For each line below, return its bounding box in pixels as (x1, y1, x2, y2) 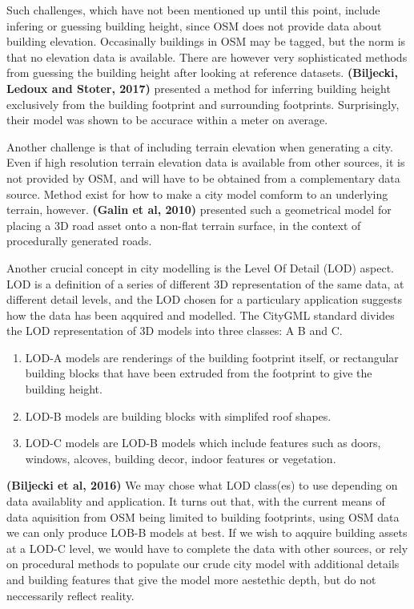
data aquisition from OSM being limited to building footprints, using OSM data (6, 508, 400, 525)
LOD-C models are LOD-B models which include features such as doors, (25, 434, 381, 451)
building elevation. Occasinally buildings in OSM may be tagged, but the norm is (6, 33, 406, 50)
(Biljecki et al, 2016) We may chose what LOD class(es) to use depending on (6, 477, 398, 494)
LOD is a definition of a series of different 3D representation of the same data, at (6, 275, 404, 292)
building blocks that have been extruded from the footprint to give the (25, 365, 372, 381)
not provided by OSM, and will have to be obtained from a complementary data (6, 169, 400, 186)
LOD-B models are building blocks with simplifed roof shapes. (25, 407, 332, 424)
